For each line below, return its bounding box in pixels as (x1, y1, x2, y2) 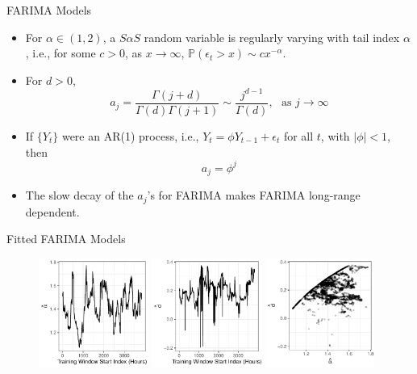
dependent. (25, 203, 80, 220)
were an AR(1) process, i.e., (61, 127, 199, 144)
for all (283, 127, 314, 144)
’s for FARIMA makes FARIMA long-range (147, 187, 361, 204)
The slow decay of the (25, 187, 134, 204)
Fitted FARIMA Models (6, 230, 126, 247)
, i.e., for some (25, 44, 96, 61)
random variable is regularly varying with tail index (144, 28, 400, 45)
